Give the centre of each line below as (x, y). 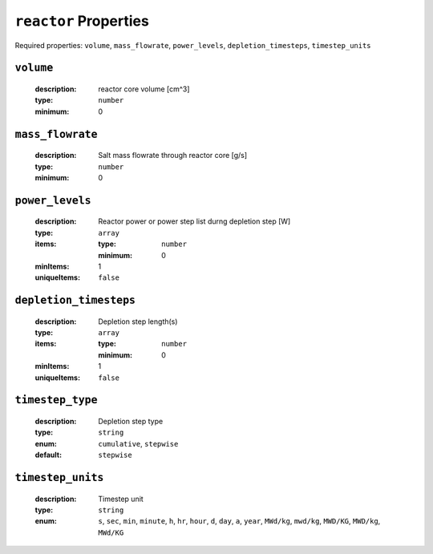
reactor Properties (82, 21)
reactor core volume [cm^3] (144, 89)
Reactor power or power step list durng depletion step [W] (194, 221)
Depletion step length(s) (138, 321)
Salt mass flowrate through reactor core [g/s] (173, 156)
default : (49, 455)
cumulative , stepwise (138, 443)
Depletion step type (131, 422)
